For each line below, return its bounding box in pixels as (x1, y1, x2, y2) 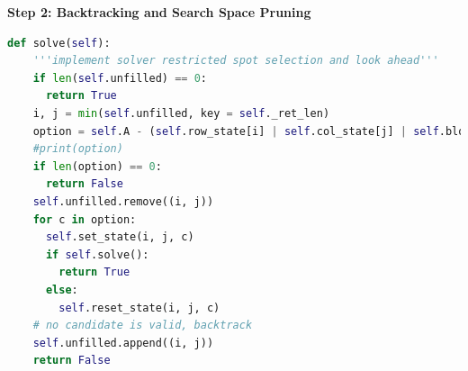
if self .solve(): (45, 248, 149, 261)
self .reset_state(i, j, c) (58, 301, 220, 314)
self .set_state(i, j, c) (45, 231, 194, 244)
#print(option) (32, 142, 123, 156)
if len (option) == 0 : (32, 159, 162, 173)
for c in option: (32, 213, 137, 226)
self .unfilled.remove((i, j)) (32, 195, 214, 208)
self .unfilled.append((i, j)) (32, 336, 214, 349)
